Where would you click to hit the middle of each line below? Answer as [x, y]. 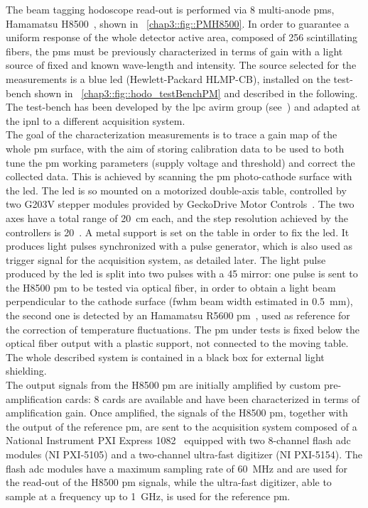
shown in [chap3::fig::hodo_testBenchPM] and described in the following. [196, 93]
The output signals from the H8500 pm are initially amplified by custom [163, 385]
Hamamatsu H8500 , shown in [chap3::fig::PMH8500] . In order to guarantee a [178, 23]
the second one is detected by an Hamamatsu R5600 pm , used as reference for [178, 315]
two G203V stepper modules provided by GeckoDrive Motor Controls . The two [180, 204]
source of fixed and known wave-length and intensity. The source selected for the [181, 65]
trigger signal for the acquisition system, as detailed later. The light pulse [166, 259]
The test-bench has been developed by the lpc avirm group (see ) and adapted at [183, 107]
